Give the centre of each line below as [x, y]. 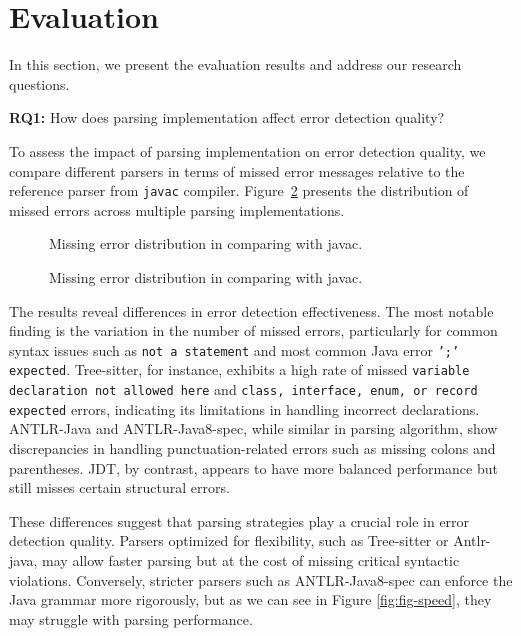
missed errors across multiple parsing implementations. [177, 209]
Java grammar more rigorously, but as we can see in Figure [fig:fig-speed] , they [250, 599]
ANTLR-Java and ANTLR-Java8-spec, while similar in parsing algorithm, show [253, 428]
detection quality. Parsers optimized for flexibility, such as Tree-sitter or [229, 540]
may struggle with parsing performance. [131, 618]
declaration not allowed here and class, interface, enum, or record [243, 389]
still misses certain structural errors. [119, 487]
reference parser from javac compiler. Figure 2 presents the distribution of [239, 190]
